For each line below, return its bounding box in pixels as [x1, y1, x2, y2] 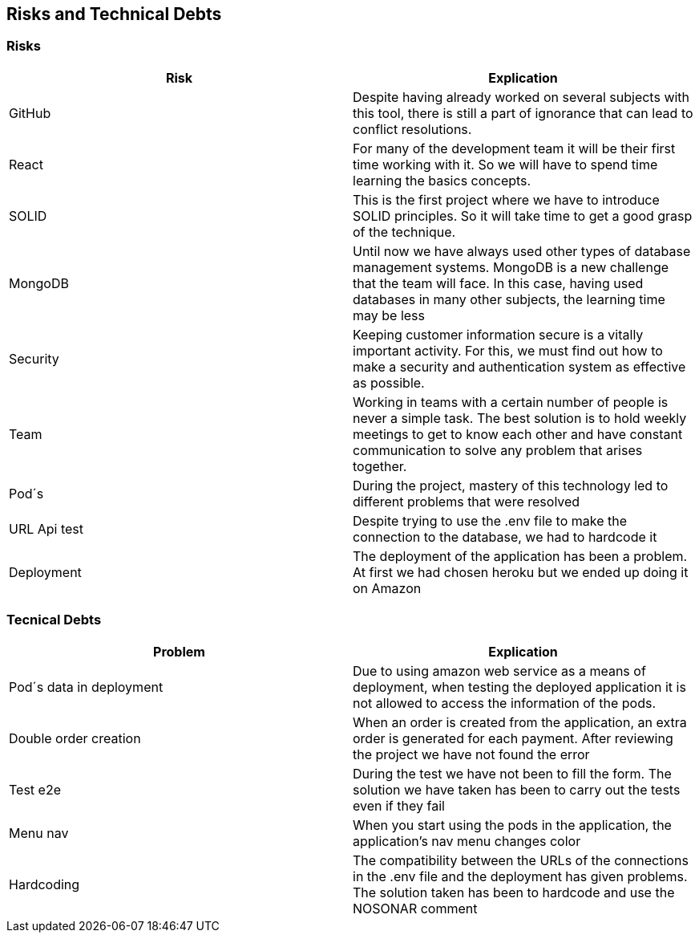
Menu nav [9, 824, 69, 841]
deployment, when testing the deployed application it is [353, 678, 686, 695]
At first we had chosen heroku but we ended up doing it [353, 563, 689, 580]
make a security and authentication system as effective [353, 358, 686, 375]
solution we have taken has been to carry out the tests [353, 781, 681, 798]
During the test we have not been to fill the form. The [353, 765, 672, 782]
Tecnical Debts [6, 612, 102, 628]
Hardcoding [9, 876, 80, 892]
